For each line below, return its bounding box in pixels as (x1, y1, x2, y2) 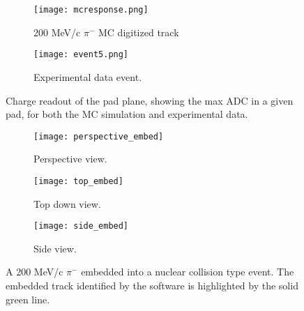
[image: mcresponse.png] (33, 5, 149, 15)
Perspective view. (33, 151, 107, 166)
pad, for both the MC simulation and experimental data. (6, 107, 248, 121)
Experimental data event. (33, 69, 142, 84)
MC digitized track (98, 24, 179, 39)
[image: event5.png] (33, 50, 129, 60)
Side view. (33, 241, 77, 255)
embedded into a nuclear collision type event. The (81, 264, 294, 279)
